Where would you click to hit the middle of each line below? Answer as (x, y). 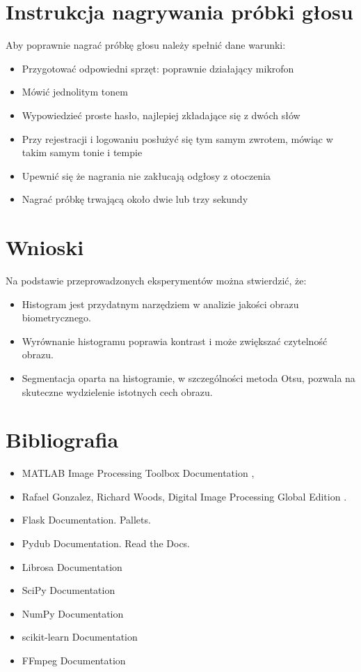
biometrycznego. (57, 318)
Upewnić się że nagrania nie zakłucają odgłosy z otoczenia (146, 175)
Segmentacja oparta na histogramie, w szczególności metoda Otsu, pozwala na (188, 377)
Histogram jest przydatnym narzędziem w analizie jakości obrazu (160, 304)
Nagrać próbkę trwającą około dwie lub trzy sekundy (135, 199)
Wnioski (45, 247)
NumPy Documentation (73, 613)
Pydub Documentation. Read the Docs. (106, 543)
